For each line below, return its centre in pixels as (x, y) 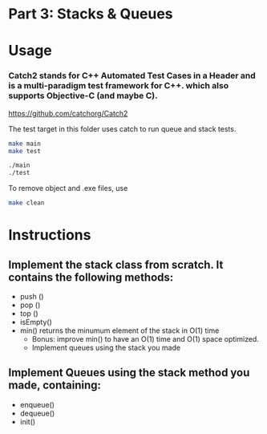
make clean (26, 203)
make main (25, 144)
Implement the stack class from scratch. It (116, 264)
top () (29, 314)
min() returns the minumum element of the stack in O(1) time (119, 331)
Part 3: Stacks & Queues (91, 14)
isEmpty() (36, 322)
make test (25, 151)
